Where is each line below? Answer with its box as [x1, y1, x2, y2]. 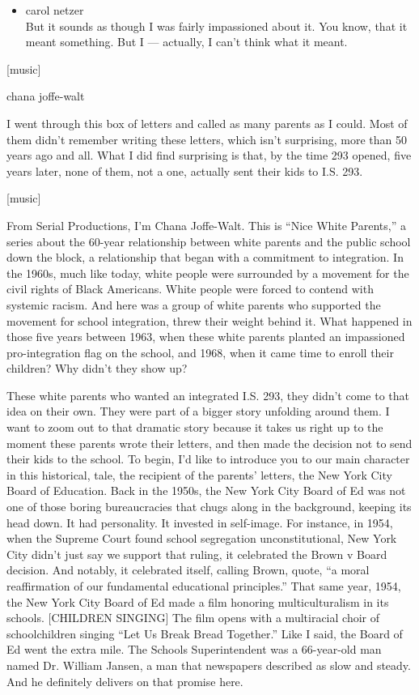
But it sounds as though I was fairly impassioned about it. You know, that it [25, 17, 408, 34]
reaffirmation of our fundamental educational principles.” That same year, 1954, [6, 578, 401, 594]
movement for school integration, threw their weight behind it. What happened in [6, 312, 413, 329]
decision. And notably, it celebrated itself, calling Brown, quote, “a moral [6, 561, 370, 578]
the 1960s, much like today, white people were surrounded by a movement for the [6, 264, 409, 281]
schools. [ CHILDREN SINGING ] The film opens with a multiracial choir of [6, 609, 379, 626]
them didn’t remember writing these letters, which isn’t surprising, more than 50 [6, 130, 407, 147]
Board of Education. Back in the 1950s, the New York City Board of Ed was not [6, 482, 406, 499]
